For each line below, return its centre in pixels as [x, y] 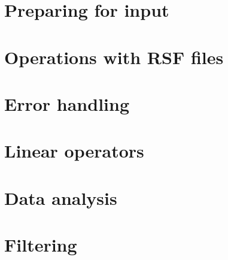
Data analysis [61, 197]
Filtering [41, 245]
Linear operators [74, 151]
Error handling [67, 103]
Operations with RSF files [114, 57]
